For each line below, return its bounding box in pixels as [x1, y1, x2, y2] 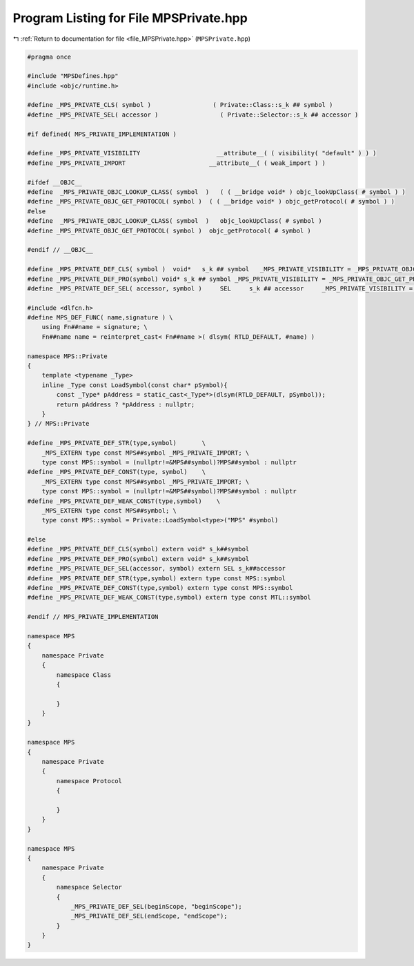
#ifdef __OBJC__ [27, 178, 83, 186]
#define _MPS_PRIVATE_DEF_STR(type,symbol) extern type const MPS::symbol [27, 574, 286, 582]
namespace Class [56, 671, 112, 679]
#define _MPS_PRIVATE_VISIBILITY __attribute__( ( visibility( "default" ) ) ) [27, 149, 377, 157]
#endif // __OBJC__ [27, 246, 93, 254]
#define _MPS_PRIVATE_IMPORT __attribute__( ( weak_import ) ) [27, 159, 326, 167]
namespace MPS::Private [27, 352, 108, 360]
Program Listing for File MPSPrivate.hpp [12, 10, 248, 26]
